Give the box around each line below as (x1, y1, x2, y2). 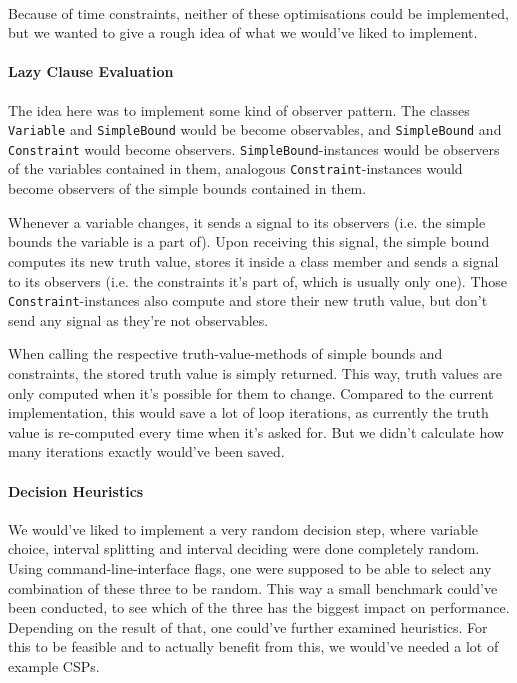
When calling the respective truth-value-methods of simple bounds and (8, 343, 443, 364)
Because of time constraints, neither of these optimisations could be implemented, (8, 2, 509, 23)
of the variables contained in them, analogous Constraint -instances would (8, 158, 463, 179)
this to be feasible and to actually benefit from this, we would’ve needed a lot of (8, 636, 499, 657)
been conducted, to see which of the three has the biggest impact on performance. (8, 597, 510, 618)
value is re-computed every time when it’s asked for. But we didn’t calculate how (8, 421, 504, 442)
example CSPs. (8, 655, 100, 676)
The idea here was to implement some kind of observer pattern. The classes (8, 99, 470, 120)
